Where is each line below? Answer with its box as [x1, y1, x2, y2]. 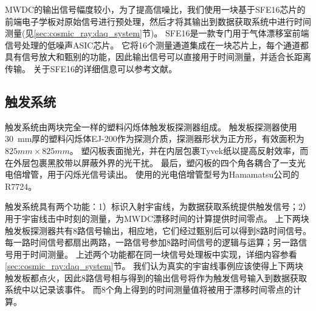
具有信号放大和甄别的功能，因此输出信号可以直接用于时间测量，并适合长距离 [5, 50, 311, 63]
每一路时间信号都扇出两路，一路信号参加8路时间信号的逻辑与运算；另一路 [5, 236, 298, 249]
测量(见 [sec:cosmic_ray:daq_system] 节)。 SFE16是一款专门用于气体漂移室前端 [5, 27, 309, 39]
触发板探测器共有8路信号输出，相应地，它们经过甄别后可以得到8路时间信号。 [5, 224, 311, 236]
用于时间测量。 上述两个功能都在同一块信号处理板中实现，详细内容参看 [13, 247, 297, 260]
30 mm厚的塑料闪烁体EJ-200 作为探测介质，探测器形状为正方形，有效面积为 [5, 132, 304, 145]
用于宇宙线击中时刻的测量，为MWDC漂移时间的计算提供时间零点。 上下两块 [5, 212, 309, 224]
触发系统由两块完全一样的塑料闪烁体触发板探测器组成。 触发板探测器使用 [5, 120, 297, 133]
